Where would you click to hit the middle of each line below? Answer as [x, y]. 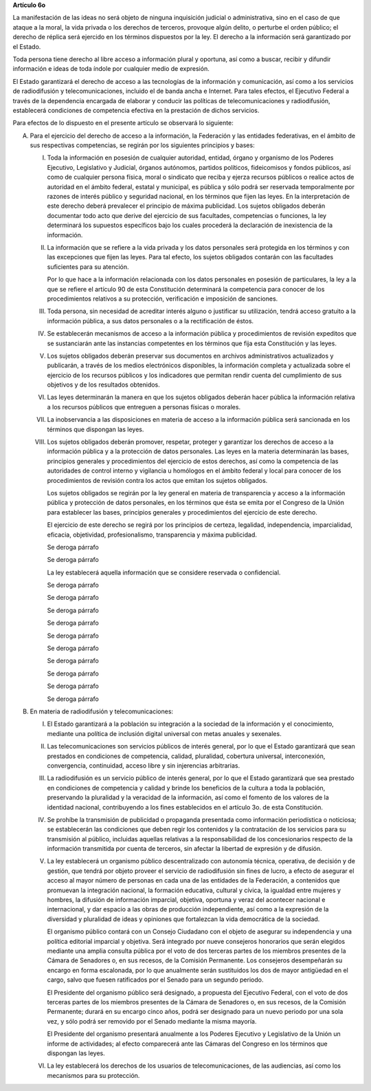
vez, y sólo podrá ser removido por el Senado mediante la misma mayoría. [152, 1021]
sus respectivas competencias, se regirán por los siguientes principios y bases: [142, 145]
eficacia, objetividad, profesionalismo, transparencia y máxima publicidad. [152, 534]
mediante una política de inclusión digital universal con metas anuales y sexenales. [164, 733]
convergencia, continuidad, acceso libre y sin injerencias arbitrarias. [144, 765]
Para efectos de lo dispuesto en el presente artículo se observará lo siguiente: [123, 123]
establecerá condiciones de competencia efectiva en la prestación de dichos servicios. [136, 110]
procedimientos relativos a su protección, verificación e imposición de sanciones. [162, 299]
